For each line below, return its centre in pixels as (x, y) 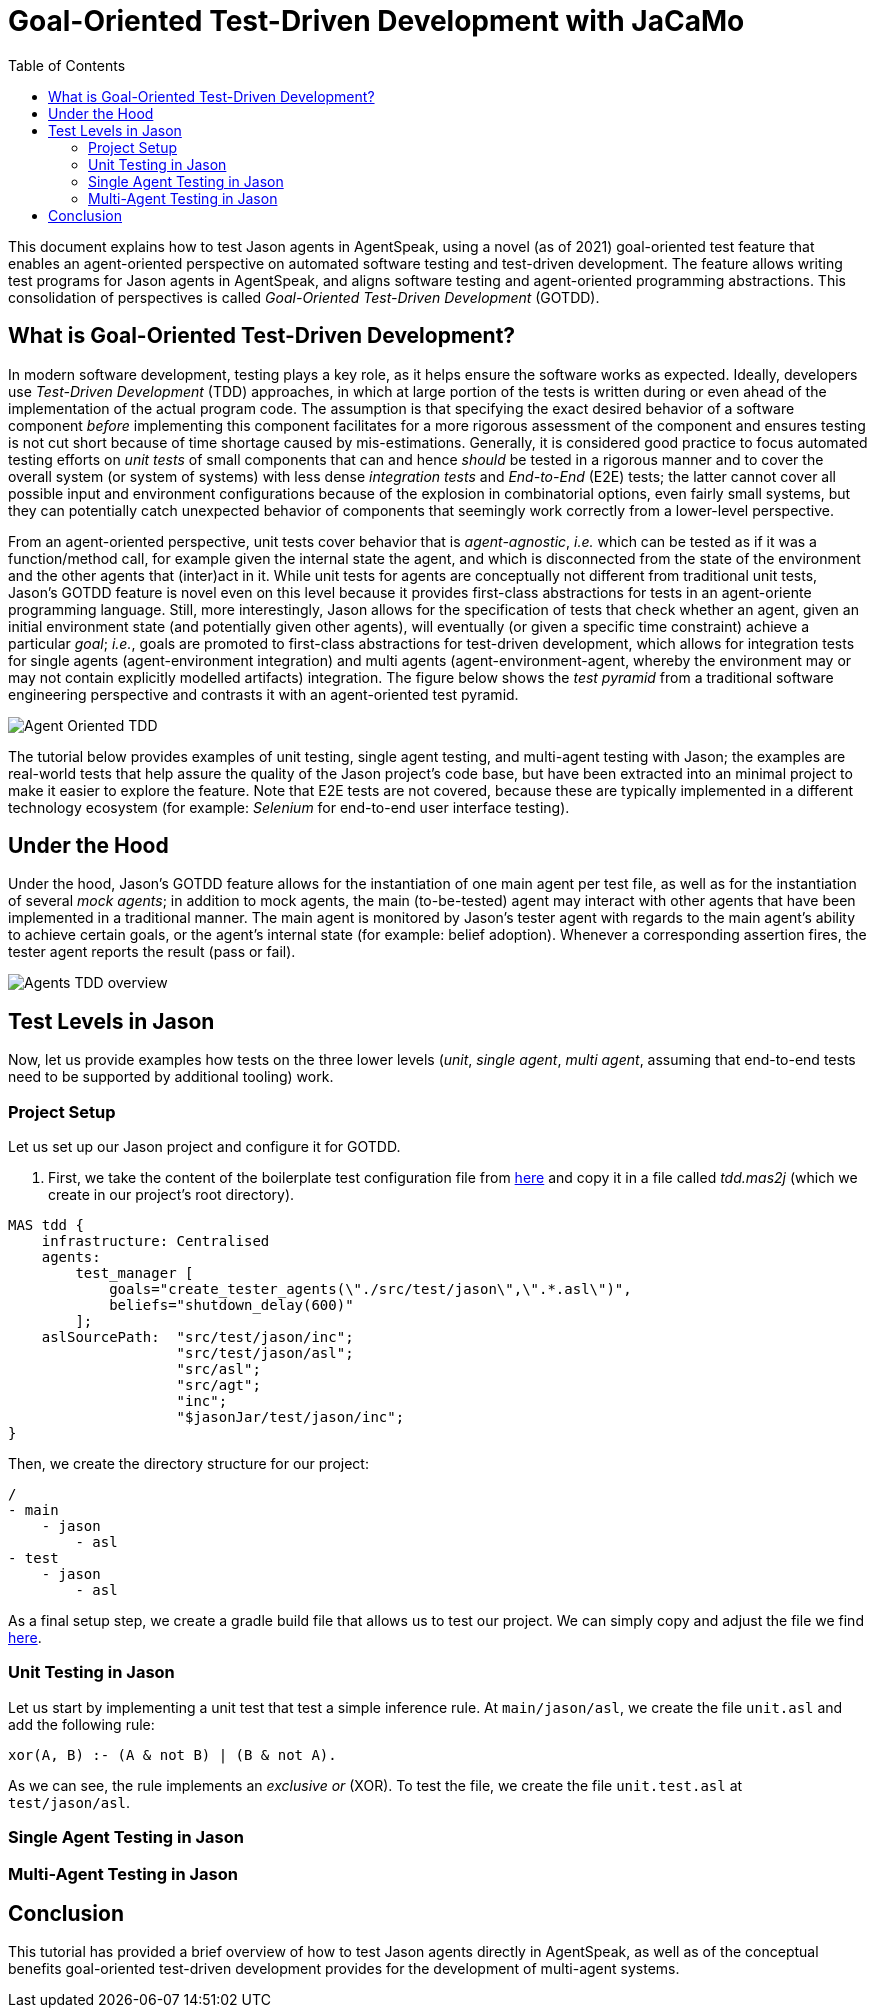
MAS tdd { (46, 1225)
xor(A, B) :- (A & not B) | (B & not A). (172, 1754)
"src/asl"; (218, 1369)
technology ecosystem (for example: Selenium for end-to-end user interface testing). (289, 807)
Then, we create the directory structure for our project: (188, 1464)
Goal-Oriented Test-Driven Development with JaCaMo (376, 21)
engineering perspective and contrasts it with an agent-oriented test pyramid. (263, 694)
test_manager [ (134, 1273)
